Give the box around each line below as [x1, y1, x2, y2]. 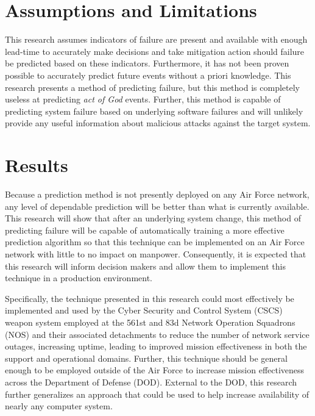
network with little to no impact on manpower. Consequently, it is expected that [5, 247, 306, 260]
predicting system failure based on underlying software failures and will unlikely [5, 104, 303, 117]
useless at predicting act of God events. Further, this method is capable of [5, 93, 281, 106]
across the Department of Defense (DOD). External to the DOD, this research [5, 375, 297, 388]
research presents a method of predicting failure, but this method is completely [5, 81, 300, 93]
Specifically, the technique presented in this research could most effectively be [5, 292, 294, 304]
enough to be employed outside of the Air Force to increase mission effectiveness [5, 364, 305, 376]
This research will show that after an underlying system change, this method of [5, 212, 301, 224]
